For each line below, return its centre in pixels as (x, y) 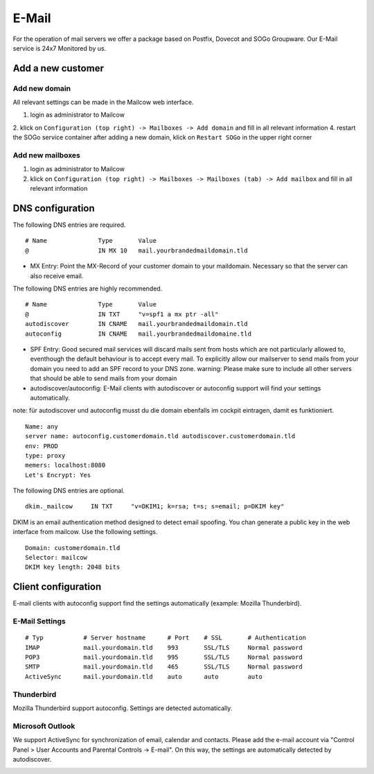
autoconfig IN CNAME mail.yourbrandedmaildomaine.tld (139, 334)
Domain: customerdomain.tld (73, 548)
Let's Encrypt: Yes (58, 475)
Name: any (42, 426)
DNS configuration (54, 208)
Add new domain (42, 88)
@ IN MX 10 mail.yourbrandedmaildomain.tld (137, 250)
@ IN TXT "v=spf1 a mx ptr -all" (122, 314)
